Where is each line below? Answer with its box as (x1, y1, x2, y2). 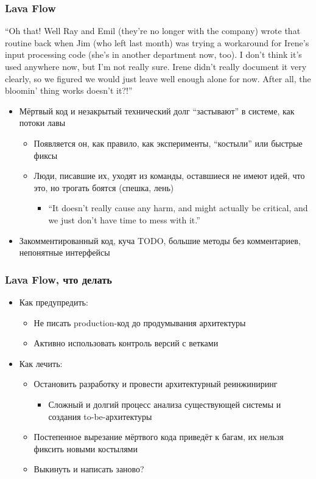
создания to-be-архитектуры (48, 410, 152, 422)
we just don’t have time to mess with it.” (48, 213, 200, 226)
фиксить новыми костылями (33, 442, 138, 455)
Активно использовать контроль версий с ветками (33, 337, 219, 349)
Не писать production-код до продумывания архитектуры (33, 316, 246, 329)
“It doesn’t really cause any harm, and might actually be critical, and (48, 201, 308, 214)
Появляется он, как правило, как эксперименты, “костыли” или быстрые (33, 136, 303, 149)
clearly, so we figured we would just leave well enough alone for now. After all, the (5, 72, 311, 85)
